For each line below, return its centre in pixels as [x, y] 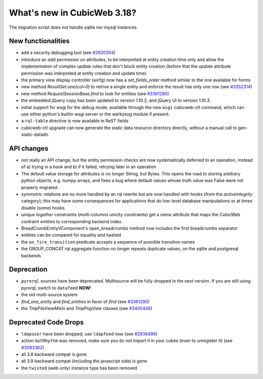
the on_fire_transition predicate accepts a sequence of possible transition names [108, 242]
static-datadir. [35, 134]
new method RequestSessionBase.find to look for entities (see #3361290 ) [95, 94]
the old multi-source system [49, 295]
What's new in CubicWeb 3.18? [73, 13]
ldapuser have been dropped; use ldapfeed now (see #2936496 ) [89, 334]
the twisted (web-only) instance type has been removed [79, 368]
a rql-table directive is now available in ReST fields [75, 121]
